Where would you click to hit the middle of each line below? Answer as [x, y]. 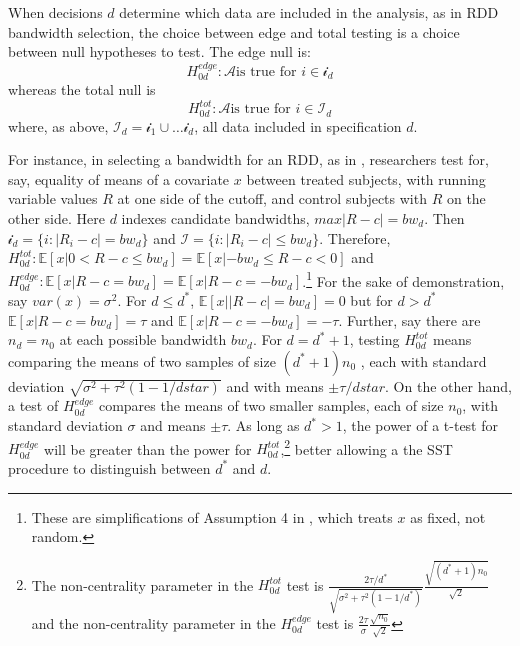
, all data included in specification [298, 125]
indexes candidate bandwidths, [215, 217]
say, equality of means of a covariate [119, 178]
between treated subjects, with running [366, 178]
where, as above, [58, 125]
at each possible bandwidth [143, 339]
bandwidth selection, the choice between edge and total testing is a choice [234, 31]
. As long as [263, 425]
